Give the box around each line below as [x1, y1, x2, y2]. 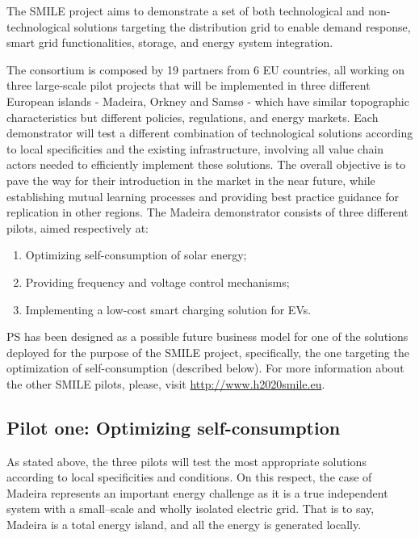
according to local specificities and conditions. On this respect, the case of [6, 469, 372, 485]
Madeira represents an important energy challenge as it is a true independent [6, 484, 388, 501]
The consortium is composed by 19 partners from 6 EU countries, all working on [6, 61, 405, 78]
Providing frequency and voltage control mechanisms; [25, 273, 290, 290]
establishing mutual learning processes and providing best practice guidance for [6, 187, 400, 204]
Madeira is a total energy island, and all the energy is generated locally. [6, 516, 362, 533]
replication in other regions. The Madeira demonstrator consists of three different [6, 204, 409, 221]
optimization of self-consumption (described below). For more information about [6, 359, 404, 376]
